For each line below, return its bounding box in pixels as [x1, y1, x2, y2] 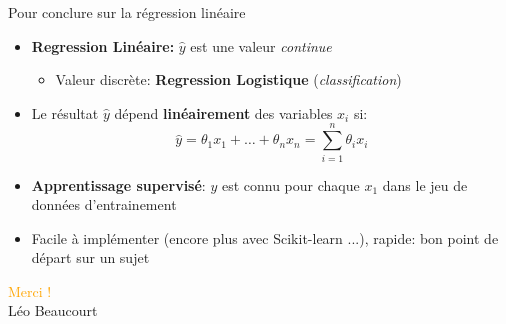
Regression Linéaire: [31, 35, 175, 56]
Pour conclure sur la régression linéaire [8, 2, 246, 22]
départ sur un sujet [31, 247, 150, 268]
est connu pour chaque [221, 174, 360, 195]
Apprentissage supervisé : [31, 174, 206, 195]
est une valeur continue [190, 35, 332, 56]
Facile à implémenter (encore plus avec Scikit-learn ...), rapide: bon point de [31, 227, 499, 248]
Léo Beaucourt [8, 300, 98, 321]
